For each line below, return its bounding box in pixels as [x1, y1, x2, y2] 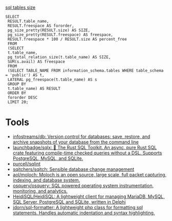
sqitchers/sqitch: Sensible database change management [12, 166, 135, 172]
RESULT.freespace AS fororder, [7, 23, 74, 28]
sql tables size [5, 5, 36, 10]
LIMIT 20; [7, 99, 29, 105]
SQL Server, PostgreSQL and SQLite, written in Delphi [12, 198, 126, 205]
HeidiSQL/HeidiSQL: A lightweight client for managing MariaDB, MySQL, [12, 193, 165, 199]
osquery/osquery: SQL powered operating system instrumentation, [12, 182, 154, 189]
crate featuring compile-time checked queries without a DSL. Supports [12, 150, 162, 156]
